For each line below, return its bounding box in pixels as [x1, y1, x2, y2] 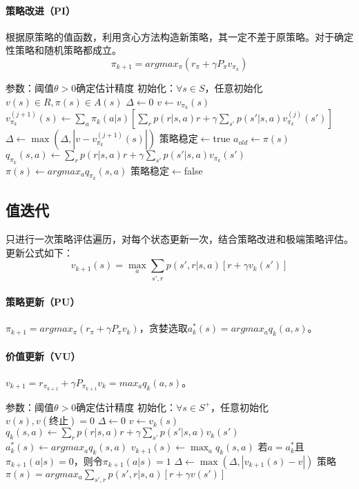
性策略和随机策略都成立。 [6, 43, 122, 57]
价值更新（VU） [6, 348, 81, 363]
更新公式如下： [6, 245, 73, 259]
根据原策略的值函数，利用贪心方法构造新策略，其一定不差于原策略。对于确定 [6, 29, 353, 43]
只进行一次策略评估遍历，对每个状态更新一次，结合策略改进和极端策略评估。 [6, 232, 353, 246]
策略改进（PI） [6, 3, 76, 17]
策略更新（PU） [6, 295, 80, 309]
